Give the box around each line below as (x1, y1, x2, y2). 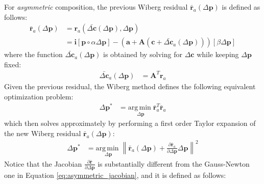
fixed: (4, 59, 21, 69)
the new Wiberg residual (4, 128, 81, 139)
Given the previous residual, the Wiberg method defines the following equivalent (4, 81, 256, 91)
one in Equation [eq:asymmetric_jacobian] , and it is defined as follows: (4, 170, 226, 180)
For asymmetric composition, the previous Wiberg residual (4, 2, 188, 12)
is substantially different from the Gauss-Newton (98, 158, 250, 169)
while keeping (197, 49, 239, 60)
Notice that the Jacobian (4, 158, 82, 169)
